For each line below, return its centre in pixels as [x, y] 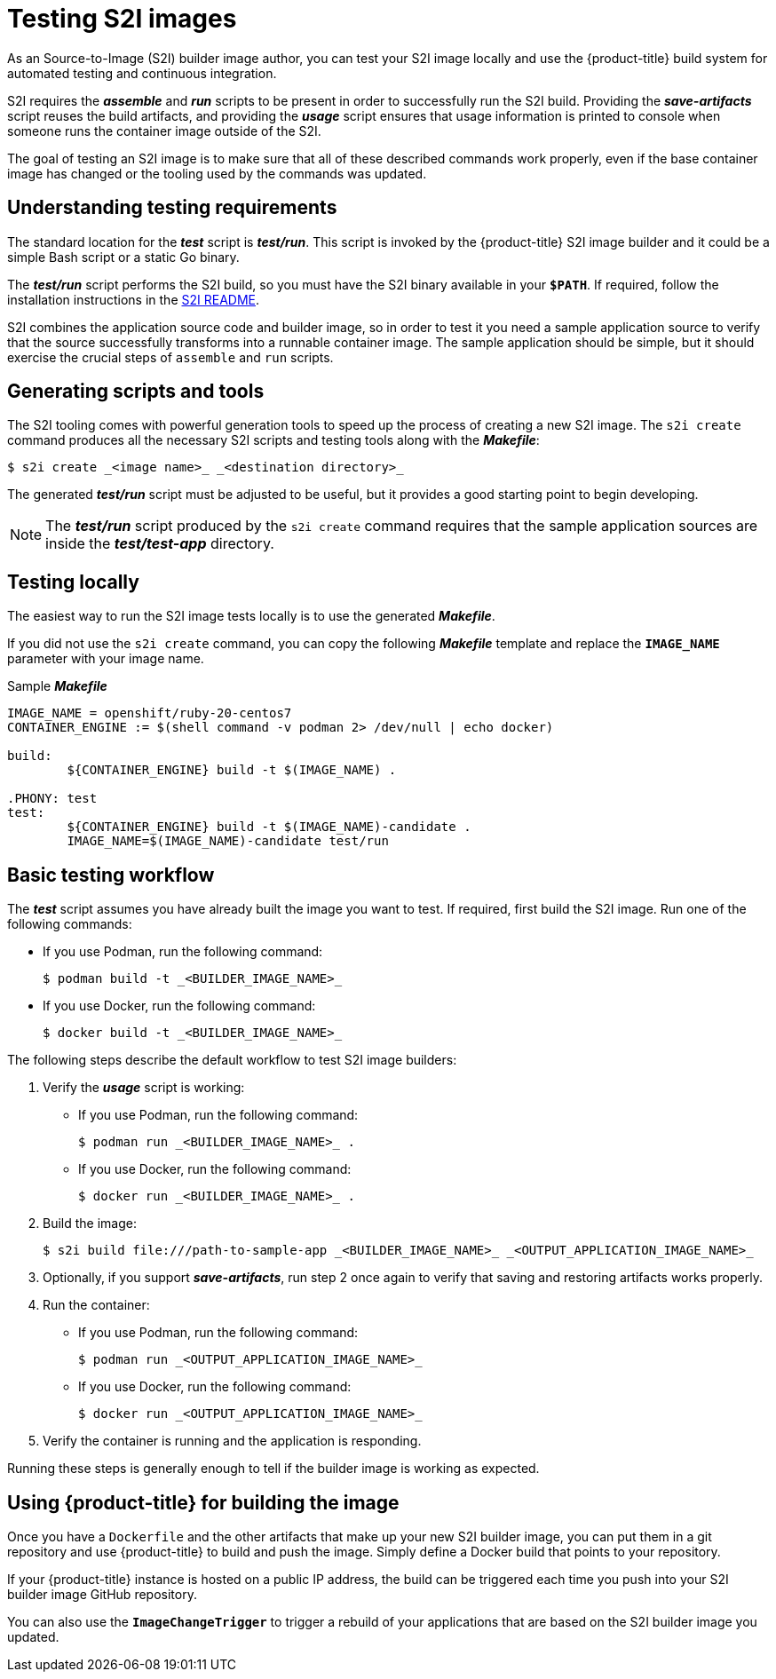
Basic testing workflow [111, 875]
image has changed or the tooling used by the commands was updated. [217, 173]
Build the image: [90, 1224]
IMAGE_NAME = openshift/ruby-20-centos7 [150, 713]
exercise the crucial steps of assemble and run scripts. [170, 357]
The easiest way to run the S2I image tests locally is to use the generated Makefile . [251, 616]
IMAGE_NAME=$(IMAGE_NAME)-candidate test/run [228, 841]
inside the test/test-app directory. [160, 544]
